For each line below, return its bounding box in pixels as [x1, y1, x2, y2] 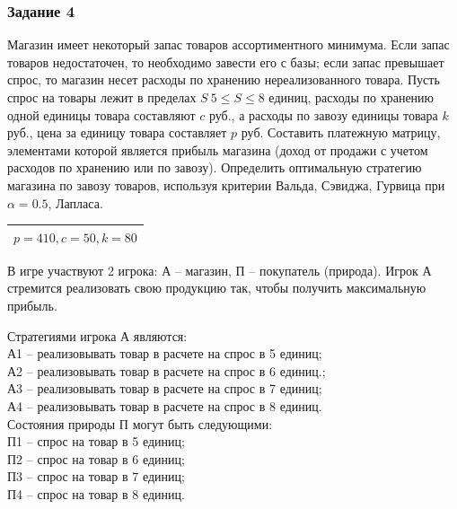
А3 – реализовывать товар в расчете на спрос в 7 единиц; [7, 379, 322, 398]
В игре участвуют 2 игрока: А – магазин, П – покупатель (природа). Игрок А [7, 260, 432, 279]
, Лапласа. [48, 193, 103, 212]
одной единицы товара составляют [7, 105, 196, 124]
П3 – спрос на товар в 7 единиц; [7, 467, 185, 486]
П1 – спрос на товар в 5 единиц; [7, 432, 185, 451]
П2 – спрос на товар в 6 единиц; [7, 449, 185, 468]
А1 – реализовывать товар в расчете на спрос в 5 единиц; [7, 344, 322, 363]
